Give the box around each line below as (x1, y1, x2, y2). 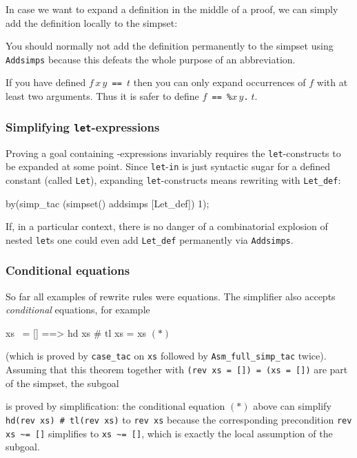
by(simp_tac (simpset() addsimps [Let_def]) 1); (6, 196, 210, 210)
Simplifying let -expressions (6, 118, 160, 135)
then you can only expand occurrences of (133, 75, 306, 90)
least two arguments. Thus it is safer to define (6, 89, 199, 103)
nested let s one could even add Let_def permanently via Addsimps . (6, 232, 294, 247)
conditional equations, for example (6, 302, 150, 317)
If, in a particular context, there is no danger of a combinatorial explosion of (6, 219, 328, 233)
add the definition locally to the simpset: (6, 15, 178, 30)
